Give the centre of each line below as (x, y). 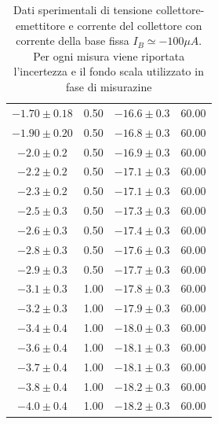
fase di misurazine (109, 86)
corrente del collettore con (140, 25)
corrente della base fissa (73, 41)
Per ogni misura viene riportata (109, 55)
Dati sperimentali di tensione (83, 9)
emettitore (40, 25)
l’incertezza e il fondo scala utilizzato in (109, 71)
